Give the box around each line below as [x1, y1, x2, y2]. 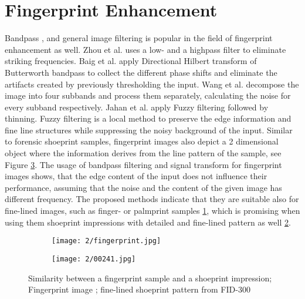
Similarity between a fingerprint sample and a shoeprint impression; [28, 271, 272, 284]
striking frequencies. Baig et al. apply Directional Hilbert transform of [5, 55, 257, 67]
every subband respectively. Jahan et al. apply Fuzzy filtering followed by [5, 100, 269, 113]
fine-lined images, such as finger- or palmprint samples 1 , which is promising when [5, 204, 300, 217]
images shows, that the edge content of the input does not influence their [5, 170, 267, 182]
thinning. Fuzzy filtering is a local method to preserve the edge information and [5, 112, 292, 125]
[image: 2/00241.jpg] [52, 254, 136, 263]
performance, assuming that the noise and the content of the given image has [5, 181, 282, 193]
